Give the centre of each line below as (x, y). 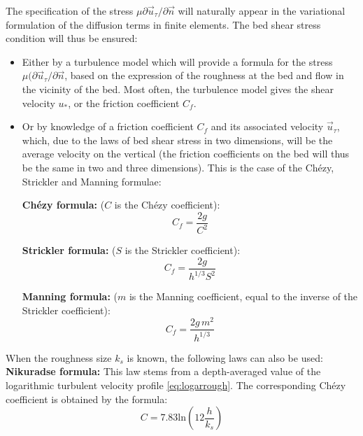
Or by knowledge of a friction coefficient (108, 126)
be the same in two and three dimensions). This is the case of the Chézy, (178, 167)
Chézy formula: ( (63, 205)
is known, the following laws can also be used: (225, 357)
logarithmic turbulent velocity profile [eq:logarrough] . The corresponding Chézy (176, 385)
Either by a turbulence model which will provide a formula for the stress (177, 61)
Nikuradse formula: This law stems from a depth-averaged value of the (163, 371)
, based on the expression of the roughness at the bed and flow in (204, 75)
